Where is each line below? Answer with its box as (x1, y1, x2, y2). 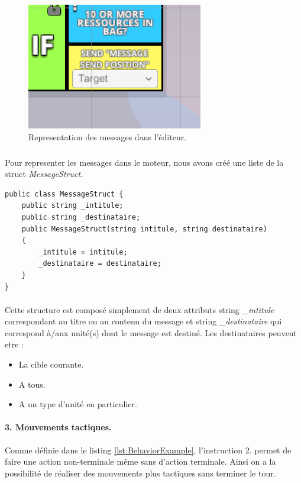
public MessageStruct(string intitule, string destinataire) (21, 224, 267, 233)
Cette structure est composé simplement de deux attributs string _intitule (5, 303, 274, 315)
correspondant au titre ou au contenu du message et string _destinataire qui (5, 315, 282, 327)
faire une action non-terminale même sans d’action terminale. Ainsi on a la (5, 455, 276, 468)
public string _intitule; (21, 201, 124, 210)
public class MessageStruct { (5, 189, 124, 198)
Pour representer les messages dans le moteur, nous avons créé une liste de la (5, 156, 284, 168)
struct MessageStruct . (5, 168, 83, 180)
